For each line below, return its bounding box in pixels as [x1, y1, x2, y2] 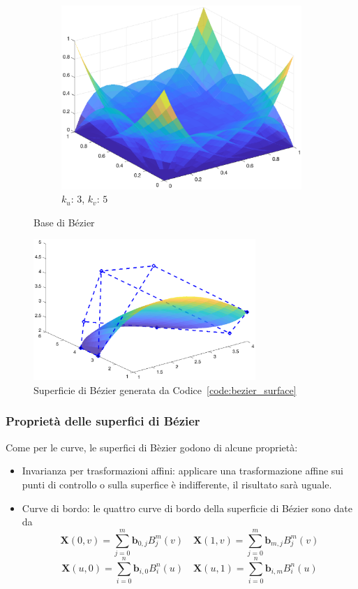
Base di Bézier [33, 214, 95, 229]
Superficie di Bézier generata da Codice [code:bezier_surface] [33, 382, 297, 397]
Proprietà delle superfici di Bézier [6, 412, 200, 430]
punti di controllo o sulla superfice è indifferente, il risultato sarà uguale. [22, 477, 332, 491]
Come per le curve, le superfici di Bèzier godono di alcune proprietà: [6, 439, 298, 454]
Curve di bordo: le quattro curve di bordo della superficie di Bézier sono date [22, 500, 352, 515]
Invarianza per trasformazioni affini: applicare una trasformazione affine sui [22, 463, 343, 478]
